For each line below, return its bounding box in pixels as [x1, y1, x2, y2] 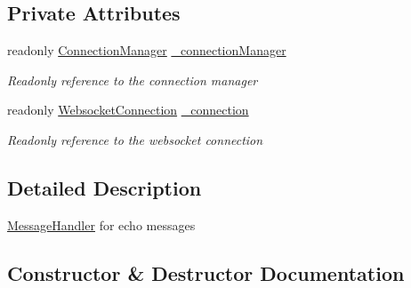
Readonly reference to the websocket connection [7, 130, 263, 148]
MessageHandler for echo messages [7, 215, 196, 234]
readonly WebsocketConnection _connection [7, 100, 249, 119]
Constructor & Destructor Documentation [7, 259, 405, 286]
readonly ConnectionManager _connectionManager [7, 41, 286, 60]
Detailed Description [7, 173, 202, 201]
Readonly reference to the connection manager [7, 70, 258, 89]
